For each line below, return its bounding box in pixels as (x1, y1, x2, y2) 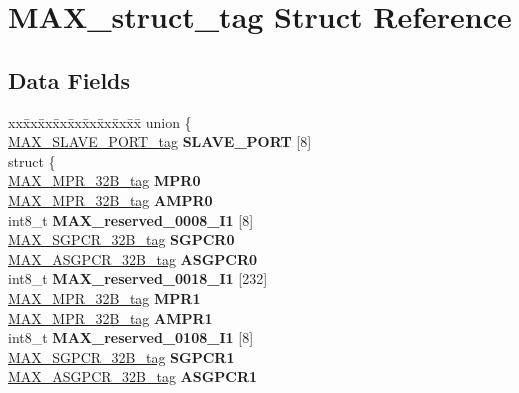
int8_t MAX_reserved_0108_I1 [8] (8, 327, 254, 348)
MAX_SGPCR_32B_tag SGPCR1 (8, 346, 235, 367)
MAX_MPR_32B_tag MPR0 (8, 170, 201, 191)
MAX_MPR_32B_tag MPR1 (8, 287, 201, 308)
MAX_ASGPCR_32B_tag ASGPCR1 (8, 366, 258, 387)
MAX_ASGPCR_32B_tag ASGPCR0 (8, 248, 258, 269)
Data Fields (8, 64, 131, 95)
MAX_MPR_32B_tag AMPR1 (8, 307, 213, 328)
